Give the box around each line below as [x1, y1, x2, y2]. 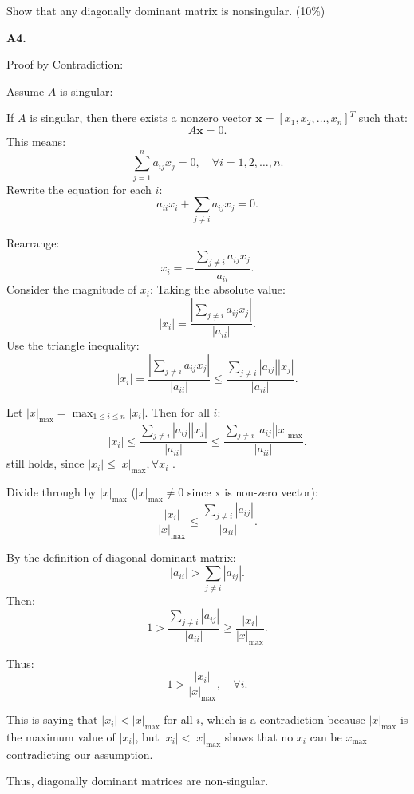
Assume [6, 82, 45, 99]
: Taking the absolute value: [149, 281, 286, 298]
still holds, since [6, 455, 85, 472]
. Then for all [144, 403, 210, 420]
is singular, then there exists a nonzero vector [30, 109, 252, 126]
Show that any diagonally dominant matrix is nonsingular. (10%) [6, 2, 325, 18]
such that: [358, 109, 408, 126]
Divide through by [6, 484, 97, 500]
